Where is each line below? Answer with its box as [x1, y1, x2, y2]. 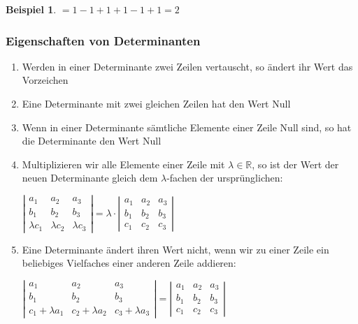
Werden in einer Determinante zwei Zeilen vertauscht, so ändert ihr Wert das [22, 59, 353, 73]
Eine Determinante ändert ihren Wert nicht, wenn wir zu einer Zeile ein [22, 242, 329, 256]
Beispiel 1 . [6, 2, 57, 16]
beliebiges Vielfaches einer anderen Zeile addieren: [22, 256, 236, 270]
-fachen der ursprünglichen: [166, 170, 283, 185]
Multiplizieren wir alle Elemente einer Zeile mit [22, 156, 225, 171]
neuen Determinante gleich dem [22, 170, 158, 185]
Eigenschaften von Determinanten [6, 31, 201, 49]
